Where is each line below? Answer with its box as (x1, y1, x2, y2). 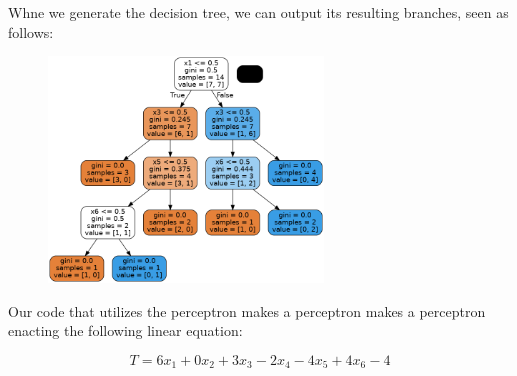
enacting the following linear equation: (8, 320, 243, 341)
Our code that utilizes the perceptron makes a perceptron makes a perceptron (8, 300, 486, 321)
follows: (8, 21, 54, 42)
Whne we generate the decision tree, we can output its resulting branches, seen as (8, 2, 509, 22)
